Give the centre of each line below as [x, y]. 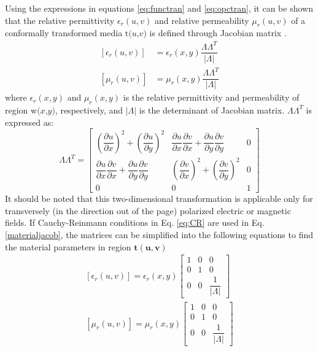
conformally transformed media [64, 33]
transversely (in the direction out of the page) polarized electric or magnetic [148, 210]
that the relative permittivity [60, 20]
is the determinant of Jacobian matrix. [212, 110]
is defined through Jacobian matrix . [218, 33]
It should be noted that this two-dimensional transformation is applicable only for [159, 199]
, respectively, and [89, 110]
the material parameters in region [68, 246]
